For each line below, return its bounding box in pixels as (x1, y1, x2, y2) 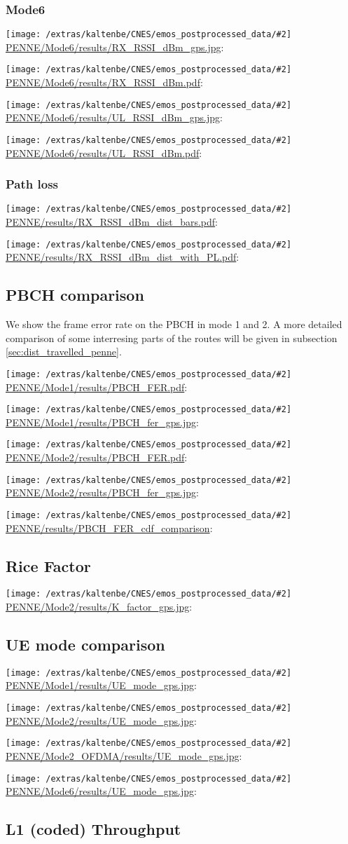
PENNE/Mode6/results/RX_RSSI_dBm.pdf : (6, 75, 203, 90)
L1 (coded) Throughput (6, 818, 181, 840)
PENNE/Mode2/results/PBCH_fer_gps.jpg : (6, 485, 199, 500)
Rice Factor (6, 554, 91, 576)
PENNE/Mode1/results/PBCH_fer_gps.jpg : (6, 414, 199, 429)
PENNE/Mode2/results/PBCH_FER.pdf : (6, 450, 188, 465)
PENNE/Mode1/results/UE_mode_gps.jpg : (6, 678, 197, 693)
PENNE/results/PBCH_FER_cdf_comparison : (6, 520, 213, 535)
